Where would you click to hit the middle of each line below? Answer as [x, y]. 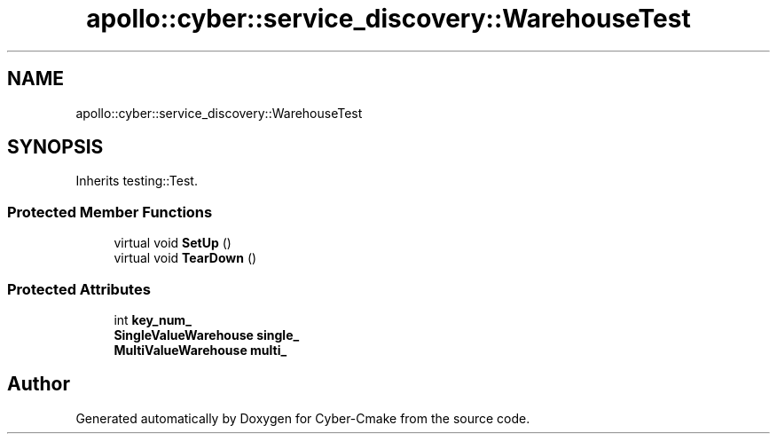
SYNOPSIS [55, 147]
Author [39, 384]
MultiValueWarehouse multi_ [200, 350]
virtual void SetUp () [173, 243]
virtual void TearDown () [185, 258]
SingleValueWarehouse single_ [207, 335]
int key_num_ [153, 319]
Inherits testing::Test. [137, 181]
